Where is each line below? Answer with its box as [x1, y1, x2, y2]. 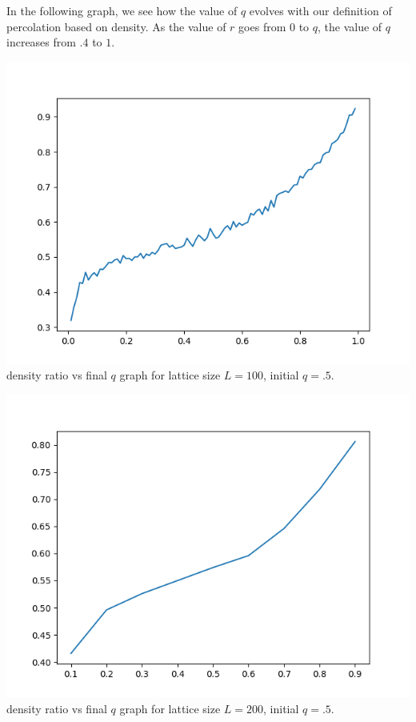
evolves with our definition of [249, 2, 392, 18]
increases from [6, 34, 76, 50]
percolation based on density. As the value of [6, 18, 226, 34]
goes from [238, 18, 286, 34]
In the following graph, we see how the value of [6, 2, 238, 18]
